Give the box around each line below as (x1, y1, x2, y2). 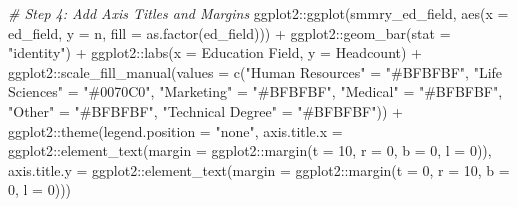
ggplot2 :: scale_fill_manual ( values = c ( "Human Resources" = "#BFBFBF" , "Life (8, 61, 503, 82)
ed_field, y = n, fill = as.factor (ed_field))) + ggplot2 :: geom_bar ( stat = (8, 22, 451, 43)
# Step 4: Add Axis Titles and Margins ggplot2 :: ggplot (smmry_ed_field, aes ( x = (8, 3, 509, 23)
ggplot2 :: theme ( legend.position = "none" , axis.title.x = (8, 120, 343, 141)
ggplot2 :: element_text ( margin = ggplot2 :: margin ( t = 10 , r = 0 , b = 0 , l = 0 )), (8, 140, 492, 161)
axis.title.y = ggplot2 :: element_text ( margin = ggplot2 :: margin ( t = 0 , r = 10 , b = (8, 159, 510, 180)
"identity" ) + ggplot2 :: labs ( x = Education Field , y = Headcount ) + (8, 42, 423, 63)
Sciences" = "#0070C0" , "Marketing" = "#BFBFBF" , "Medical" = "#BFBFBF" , (8, 81, 503, 102)
